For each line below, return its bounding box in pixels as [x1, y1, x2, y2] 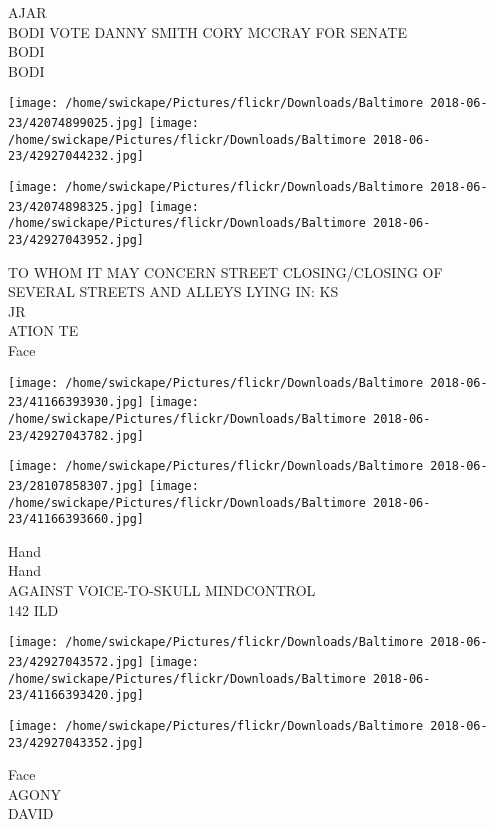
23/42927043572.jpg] [8, 654, 145, 669]
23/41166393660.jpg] [8, 512, 145, 527]
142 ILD [8, 599, 59, 620]
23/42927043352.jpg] [8, 735, 145, 750]
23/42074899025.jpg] [8, 116, 145, 131]
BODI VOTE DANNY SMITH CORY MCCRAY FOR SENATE [8, 21, 407, 42]
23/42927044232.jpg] [8, 149, 145, 164]
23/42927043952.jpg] [8, 232, 145, 247]
